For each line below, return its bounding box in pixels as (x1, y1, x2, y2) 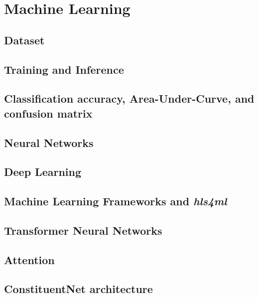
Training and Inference (4, 61, 124, 77)
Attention (4, 252, 55, 267)
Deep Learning (4, 164, 82, 179)
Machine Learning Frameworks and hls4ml (4, 193, 227, 209)
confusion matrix (4, 105, 93, 121)
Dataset (4, 32, 45, 47)
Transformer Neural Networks (4, 222, 162, 238)
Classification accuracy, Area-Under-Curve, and (4, 91, 255, 106)
